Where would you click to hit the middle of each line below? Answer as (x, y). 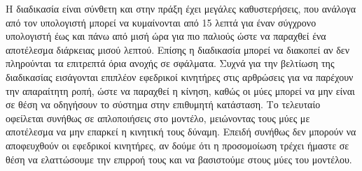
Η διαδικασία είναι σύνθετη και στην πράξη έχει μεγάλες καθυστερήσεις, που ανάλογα (181, 8)
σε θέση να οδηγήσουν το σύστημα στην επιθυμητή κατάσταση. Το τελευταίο (163, 104)
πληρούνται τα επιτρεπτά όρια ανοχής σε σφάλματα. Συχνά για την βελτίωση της (170, 63)
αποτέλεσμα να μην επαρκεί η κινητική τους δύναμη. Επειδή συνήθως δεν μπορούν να (181, 132)
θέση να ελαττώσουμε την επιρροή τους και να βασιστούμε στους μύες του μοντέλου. (179, 159)
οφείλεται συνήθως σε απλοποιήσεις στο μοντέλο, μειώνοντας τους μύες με (158, 118)
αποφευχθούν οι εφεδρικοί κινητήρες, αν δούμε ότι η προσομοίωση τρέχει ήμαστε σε (177, 145)
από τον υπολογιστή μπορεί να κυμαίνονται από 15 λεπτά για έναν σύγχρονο (161, 22)
